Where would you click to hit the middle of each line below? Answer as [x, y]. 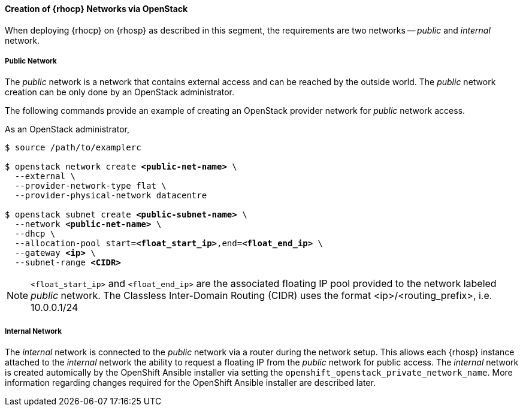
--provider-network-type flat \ [90, 186]
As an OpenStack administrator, [67, 129]
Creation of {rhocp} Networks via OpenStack [96, 9]
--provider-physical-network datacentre [111, 196]
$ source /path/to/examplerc [73, 148]
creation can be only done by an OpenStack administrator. [120, 92]
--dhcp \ [35, 234]
